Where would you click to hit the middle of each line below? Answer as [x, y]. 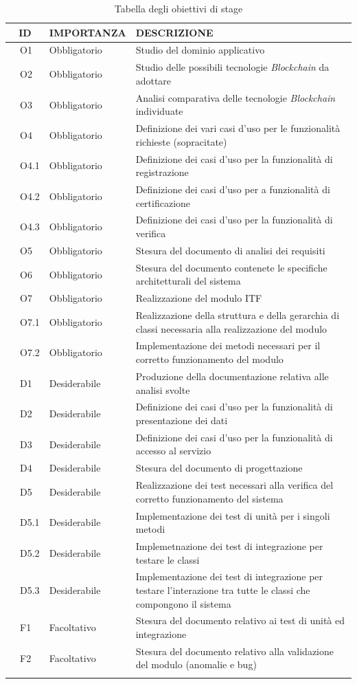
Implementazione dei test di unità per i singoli [233, 515]
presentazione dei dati [182, 420]
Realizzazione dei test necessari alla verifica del [234, 485]
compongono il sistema [183, 603]
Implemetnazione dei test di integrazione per [229, 545]
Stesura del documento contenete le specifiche [231, 267]
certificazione [163, 202]
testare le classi [168, 559]
